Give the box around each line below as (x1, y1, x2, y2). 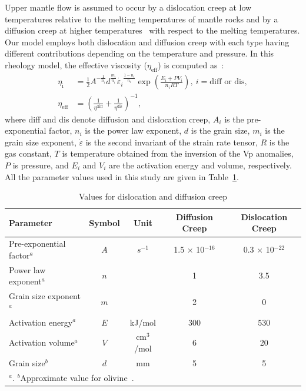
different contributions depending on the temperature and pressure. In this (5, 47, 274, 59)
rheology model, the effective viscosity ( (5, 58, 148, 71)
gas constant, (5, 147, 52, 160)
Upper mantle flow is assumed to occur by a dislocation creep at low (5, 1, 252, 13)
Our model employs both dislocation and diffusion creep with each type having (5, 35, 290, 48)
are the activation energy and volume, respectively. (108, 159, 292, 171)
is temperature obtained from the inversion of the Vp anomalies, (62, 147, 294, 160)
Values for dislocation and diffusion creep (79, 190, 227, 203)
